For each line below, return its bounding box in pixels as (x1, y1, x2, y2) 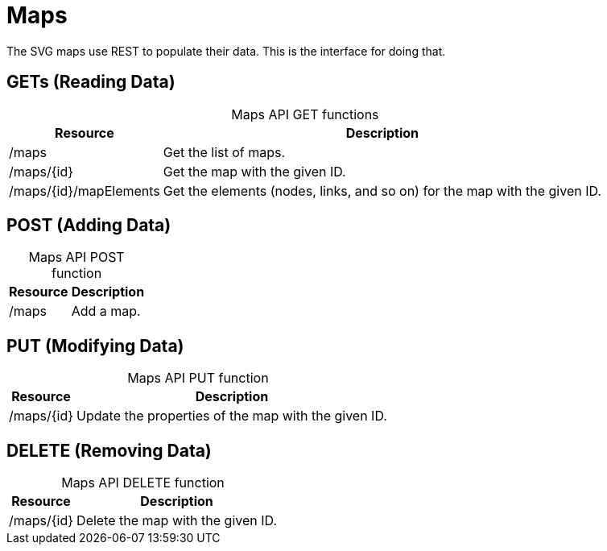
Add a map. (71, 303, 141, 320)
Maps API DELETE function (61, 474, 225, 491)
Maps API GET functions (231, 106, 379, 122)
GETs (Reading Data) (6, 72, 175, 93)
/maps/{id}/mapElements (9, 182, 160, 199)
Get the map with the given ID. (163, 163, 346, 180)
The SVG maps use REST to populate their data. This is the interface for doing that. (6, 43, 446, 58)
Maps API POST (28, 249, 125, 266)
